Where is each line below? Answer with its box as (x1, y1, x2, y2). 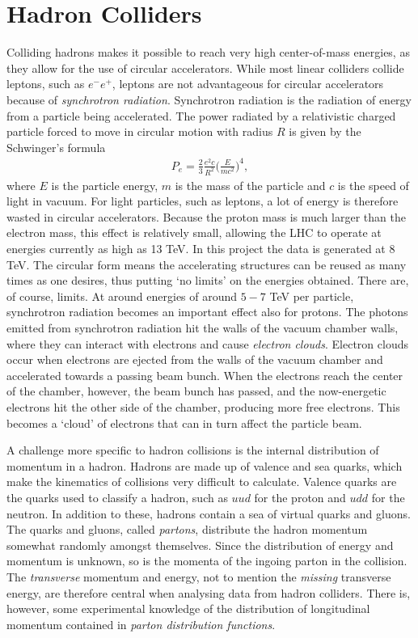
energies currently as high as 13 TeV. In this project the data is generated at (6, 240, 386, 257)
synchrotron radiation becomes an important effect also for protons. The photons (6, 303, 408, 320)
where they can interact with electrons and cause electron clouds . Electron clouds (6, 335, 408, 352)
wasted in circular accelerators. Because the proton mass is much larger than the (6, 208, 406, 225)
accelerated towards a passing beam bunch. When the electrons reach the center (6, 366, 403, 383)
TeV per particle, (269, 287, 354, 304)
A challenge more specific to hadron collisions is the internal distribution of (6, 442, 379, 458)
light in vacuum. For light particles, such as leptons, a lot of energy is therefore (6, 192, 399, 209)
